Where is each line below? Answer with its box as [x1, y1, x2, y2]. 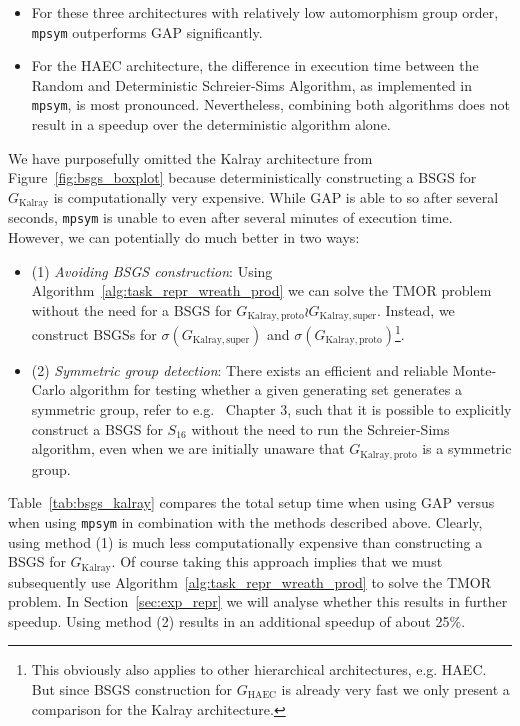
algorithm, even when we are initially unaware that [31, 438, 345, 459]
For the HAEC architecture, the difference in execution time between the [31, 55, 479, 76]
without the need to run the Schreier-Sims [191, 418, 450, 439]
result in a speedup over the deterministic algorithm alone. [31, 114, 391, 135]
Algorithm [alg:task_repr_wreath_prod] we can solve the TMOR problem [31, 280, 492, 301]
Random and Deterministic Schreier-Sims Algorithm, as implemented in [31, 74, 473, 95]
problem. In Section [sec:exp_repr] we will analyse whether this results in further [8, 591, 508, 612]
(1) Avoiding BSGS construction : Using [31, 260, 273, 281]
